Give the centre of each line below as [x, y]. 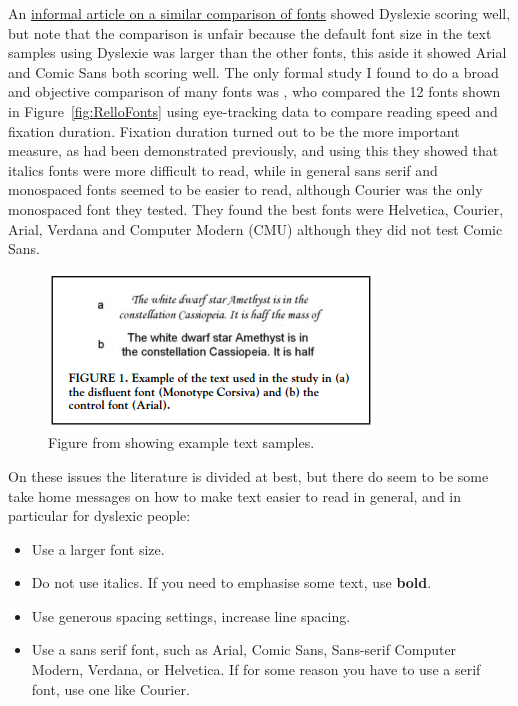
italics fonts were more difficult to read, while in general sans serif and [223, 169]
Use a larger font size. [98, 548]
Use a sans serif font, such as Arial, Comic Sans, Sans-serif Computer [244, 649]
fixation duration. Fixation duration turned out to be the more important [234, 130]
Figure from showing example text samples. [181, 442]
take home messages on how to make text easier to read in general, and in [235, 495]
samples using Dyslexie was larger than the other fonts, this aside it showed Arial [257, 52]
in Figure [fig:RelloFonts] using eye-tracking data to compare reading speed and [253, 110]
